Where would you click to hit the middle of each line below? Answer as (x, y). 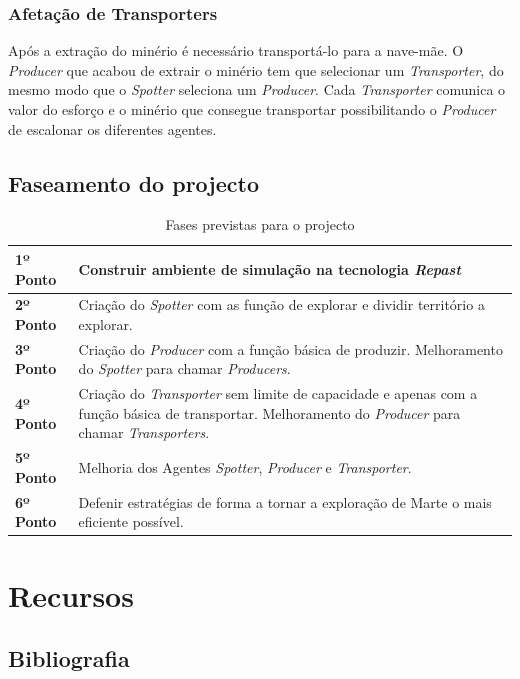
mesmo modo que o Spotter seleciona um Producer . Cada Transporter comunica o (257, 89)
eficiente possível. (131, 521)
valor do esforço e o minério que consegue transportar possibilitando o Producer (252, 109)
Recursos (71, 594)
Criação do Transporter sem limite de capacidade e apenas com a (278, 393)
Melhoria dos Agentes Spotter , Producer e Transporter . (245, 467)
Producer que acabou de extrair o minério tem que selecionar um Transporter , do (256, 69)
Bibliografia (69, 658)
